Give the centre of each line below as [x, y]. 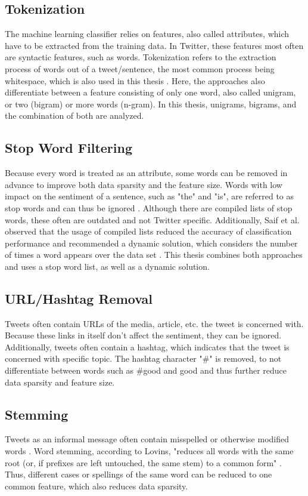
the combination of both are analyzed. [74, 115]
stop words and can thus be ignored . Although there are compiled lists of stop [149, 207]
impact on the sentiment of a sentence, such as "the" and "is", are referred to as [150, 196]
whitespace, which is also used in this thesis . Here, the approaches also [135, 80]
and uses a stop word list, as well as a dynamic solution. [107, 266]
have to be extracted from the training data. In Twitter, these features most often [154, 45]
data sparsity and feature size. [60, 382]
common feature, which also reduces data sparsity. [97, 486]
